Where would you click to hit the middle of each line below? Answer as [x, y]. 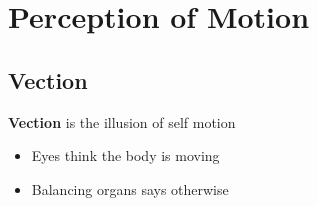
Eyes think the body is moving [125, 155]
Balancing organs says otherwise [130, 188]
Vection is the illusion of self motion [122, 121]
